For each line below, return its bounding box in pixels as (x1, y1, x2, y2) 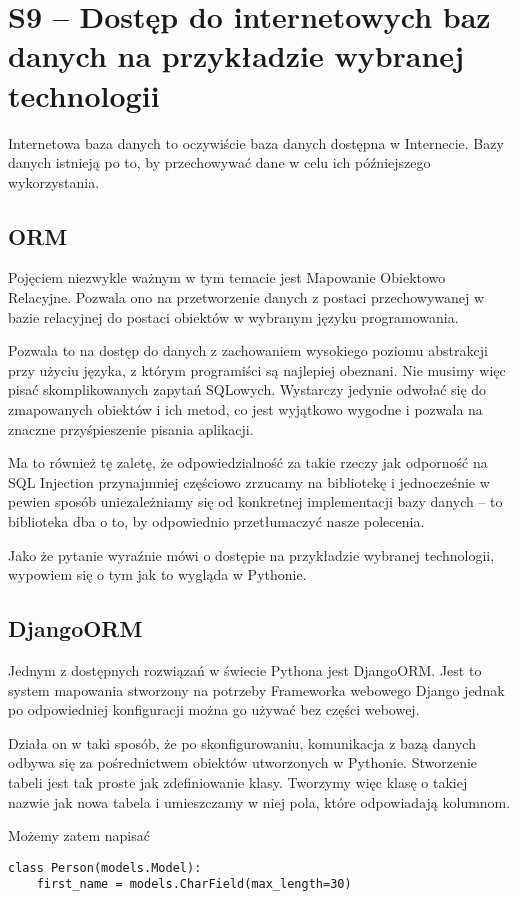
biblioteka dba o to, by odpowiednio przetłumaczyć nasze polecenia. (8, 511, 425, 532)
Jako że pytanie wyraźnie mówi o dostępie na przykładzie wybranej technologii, (8, 544, 495, 565)
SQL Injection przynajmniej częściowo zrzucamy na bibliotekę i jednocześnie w (8, 471, 490, 492)
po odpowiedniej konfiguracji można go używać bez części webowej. (8, 699, 420, 720)
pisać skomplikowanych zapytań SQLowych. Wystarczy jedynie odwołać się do (8, 379, 487, 400)
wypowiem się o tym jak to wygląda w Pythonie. (8, 564, 307, 585)
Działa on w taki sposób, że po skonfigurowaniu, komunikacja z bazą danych (8, 732, 476, 753)
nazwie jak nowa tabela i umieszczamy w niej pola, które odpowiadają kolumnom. (8, 791, 511, 812)
